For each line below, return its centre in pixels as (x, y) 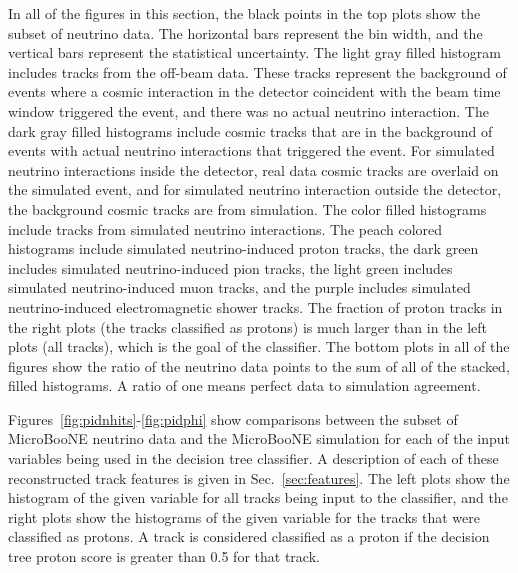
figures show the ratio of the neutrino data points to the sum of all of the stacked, (259, 365)
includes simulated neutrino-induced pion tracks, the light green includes (230, 267)
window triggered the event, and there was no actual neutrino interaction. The (248, 110)
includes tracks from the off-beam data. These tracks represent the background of (257, 71)
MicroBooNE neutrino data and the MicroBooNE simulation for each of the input (259, 438)
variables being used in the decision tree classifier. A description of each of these (253, 458)
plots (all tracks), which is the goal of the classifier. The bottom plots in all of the (259, 346)
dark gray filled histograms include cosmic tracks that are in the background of (250, 130)
